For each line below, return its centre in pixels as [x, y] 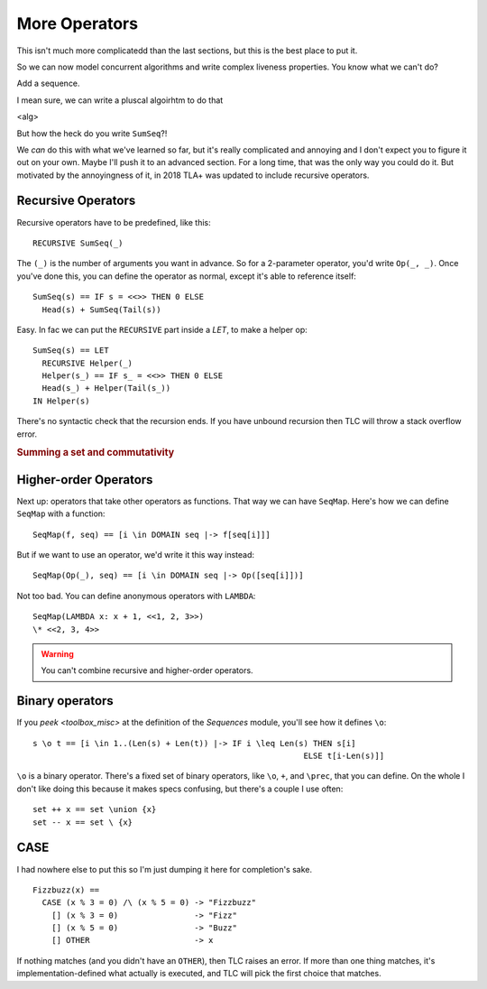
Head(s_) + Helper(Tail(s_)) [106, 388]
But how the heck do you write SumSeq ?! [92, 133]
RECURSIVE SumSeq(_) [78, 243]
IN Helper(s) [61, 401]
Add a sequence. [48, 83]
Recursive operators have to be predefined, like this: [114, 222]
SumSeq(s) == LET [71, 351]
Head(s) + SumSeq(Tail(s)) [101, 310]
